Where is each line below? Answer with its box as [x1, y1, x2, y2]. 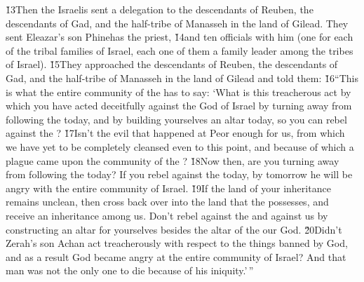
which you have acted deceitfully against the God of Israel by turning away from [6, 98, 352, 113]
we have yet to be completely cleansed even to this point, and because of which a [6, 139, 354, 154]
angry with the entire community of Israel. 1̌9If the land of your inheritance [6, 180, 331, 195]
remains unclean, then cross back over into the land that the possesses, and [6, 194, 329, 209]
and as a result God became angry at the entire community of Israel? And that [6, 249, 346, 264]
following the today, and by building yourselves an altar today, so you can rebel [6, 112, 347, 126]
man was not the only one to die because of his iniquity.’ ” [6, 263, 254, 278]
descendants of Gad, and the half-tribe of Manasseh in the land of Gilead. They [6, 15, 349, 30]
